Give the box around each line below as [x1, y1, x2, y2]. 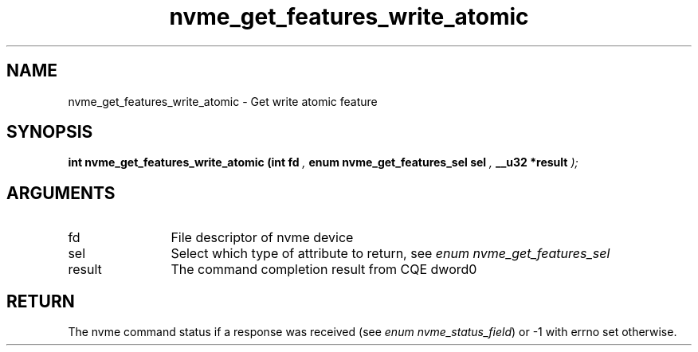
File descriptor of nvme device [171, 229, 354, 246]
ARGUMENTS [6, 182, 116, 203]
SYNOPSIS [6, 122, 93, 143]
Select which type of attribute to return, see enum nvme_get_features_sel [171, 245, 610, 262]
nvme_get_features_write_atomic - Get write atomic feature [68, 94, 378, 108]
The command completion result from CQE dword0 [171, 261, 477, 278]
